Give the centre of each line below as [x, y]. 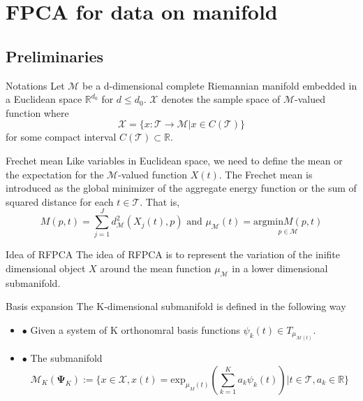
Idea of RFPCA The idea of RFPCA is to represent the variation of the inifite [173, 254]
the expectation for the [55, 174]
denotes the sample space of [221, 99]
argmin [268, 222]
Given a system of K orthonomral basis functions [135, 330]
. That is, [160, 201]
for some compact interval [61, 137]
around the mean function [156, 268]
